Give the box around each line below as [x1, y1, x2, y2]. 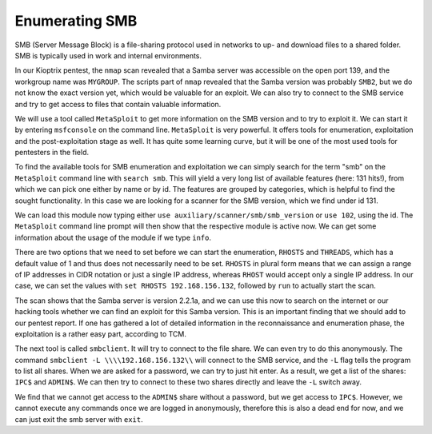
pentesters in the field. [14, 148, 90, 157]
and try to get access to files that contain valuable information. [14, 99, 222, 109]
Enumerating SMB [14, 12, 138, 30]
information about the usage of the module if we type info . [14, 233, 212, 242]
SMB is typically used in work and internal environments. [14, 50, 202, 60]
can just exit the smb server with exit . [14, 414, 143, 424]
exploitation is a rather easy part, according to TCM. [14, 328, 187, 339]
